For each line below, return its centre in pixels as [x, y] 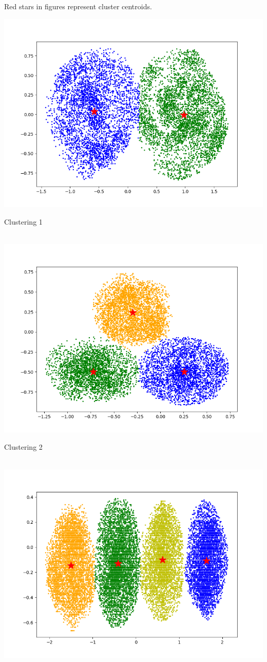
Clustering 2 [23, 447]
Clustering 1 [23, 221]
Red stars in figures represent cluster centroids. [78, 6]
